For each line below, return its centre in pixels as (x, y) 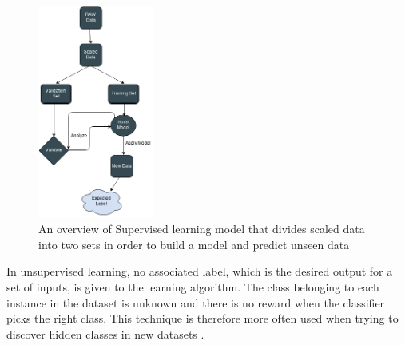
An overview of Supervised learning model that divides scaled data (202, 229)
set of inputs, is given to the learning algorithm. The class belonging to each (193, 287)
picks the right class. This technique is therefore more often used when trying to (202, 318)
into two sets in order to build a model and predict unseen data (194, 244)
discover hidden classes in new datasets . (105, 333)
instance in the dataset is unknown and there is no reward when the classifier (196, 302)
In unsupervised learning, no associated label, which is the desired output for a (200, 271)
